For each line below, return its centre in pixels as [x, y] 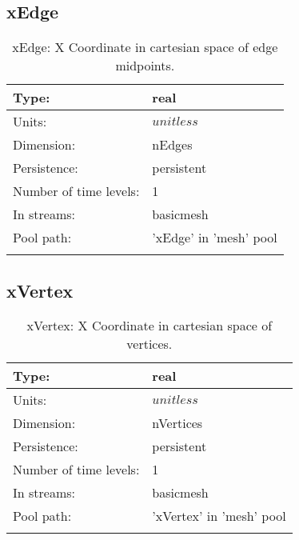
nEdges [172, 145]
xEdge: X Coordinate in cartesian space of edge [145, 47]
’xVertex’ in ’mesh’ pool [219, 516]
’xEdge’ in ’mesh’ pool [215, 238]
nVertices [177, 423]
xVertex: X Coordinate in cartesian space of [149, 326]
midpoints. [145, 66]
